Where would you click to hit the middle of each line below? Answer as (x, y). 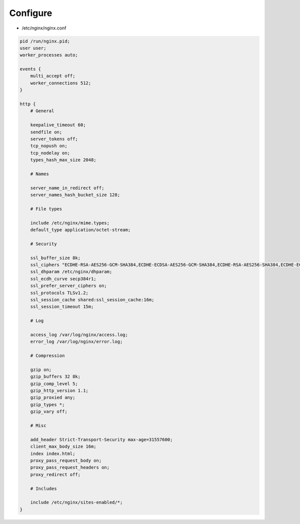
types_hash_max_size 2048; (63, 160)
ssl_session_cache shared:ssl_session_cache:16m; (92, 299)
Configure (31, 13)
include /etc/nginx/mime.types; (70, 223)
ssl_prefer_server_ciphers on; (68, 286)
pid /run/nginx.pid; (45, 41)
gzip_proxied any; (53, 398)
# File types (46, 209)
